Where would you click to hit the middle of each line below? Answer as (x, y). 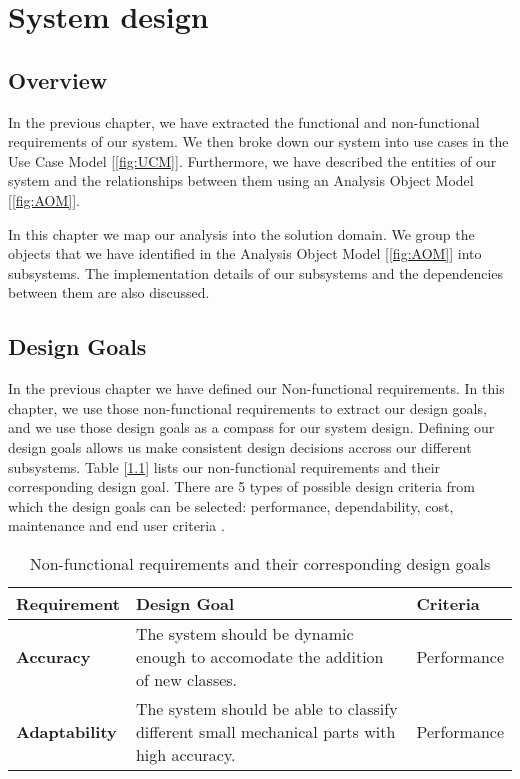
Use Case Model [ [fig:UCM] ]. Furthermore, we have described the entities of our (252, 160)
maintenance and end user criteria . (116, 525)
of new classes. (186, 679)
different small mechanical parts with (265, 731)
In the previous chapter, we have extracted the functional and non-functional (244, 121)
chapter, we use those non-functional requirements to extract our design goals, (247, 407)
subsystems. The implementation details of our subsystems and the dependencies (256, 272)
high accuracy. (185, 754)
